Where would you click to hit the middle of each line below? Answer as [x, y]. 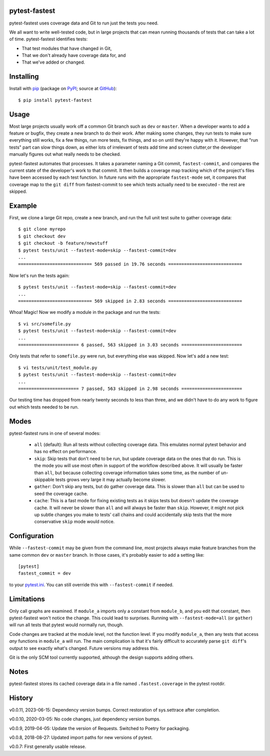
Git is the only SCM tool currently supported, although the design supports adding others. [102, 657]
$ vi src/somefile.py [44, 324]
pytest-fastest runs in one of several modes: [55, 433]
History [21, 698]
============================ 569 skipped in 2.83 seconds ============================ [130, 301]
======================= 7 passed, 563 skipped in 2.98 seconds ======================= [130, 389]
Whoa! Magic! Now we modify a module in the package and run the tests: [85, 312]
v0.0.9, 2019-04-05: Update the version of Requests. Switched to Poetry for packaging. [99, 728]
